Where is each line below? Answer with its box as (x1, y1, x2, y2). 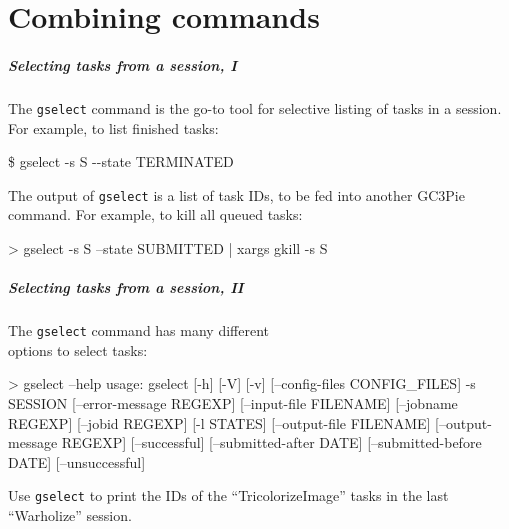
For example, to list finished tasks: (8, 117, 219, 138)
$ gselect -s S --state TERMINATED (8, 151, 234, 172)
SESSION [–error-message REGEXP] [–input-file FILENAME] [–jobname (8, 393, 458, 414)
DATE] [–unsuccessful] (8, 451, 146, 472)
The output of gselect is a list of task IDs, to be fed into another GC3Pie (8, 184, 465, 205)
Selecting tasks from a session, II (8, 277, 244, 298)
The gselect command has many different (8, 320, 270, 341)
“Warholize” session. (8, 505, 132, 526)
